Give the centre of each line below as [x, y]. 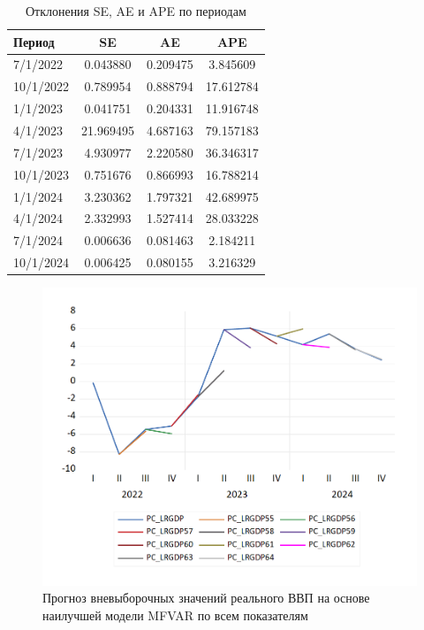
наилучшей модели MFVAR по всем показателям [175, 615]
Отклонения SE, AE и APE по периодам [136, 11]
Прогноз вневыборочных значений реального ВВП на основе [206, 598]
